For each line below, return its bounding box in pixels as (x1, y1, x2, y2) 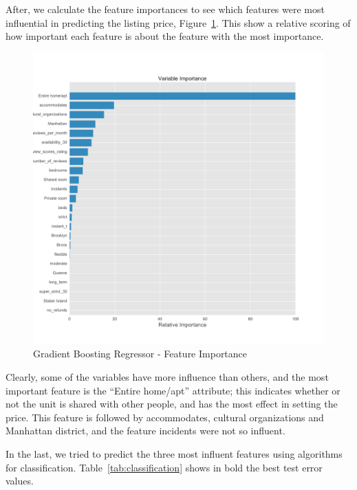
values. (6, 474, 34, 488)
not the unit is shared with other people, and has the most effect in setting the (6, 397, 338, 411)
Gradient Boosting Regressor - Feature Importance (33, 346, 248, 361)
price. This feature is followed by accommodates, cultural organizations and (6, 410, 324, 424)
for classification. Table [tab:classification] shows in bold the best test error (6, 460, 323, 474)
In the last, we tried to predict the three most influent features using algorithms (6, 446, 343, 460)
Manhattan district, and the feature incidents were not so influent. (6, 423, 285, 438)
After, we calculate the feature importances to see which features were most (6, 2, 325, 16)
